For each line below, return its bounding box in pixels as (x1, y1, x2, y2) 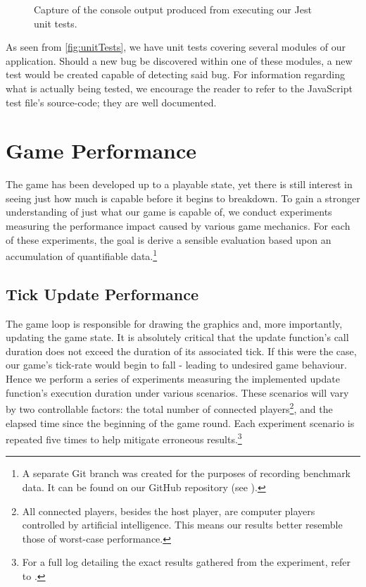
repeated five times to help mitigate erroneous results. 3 (6, 430, 242, 446)
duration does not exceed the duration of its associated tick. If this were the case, (6, 343, 357, 358)
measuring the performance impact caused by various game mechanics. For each (6, 218, 351, 233)
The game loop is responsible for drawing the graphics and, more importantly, (6, 316, 343, 330)
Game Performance (6, 136, 197, 165)
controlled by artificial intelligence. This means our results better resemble (22, 517, 343, 532)
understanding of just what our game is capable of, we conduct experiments (6, 204, 332, 219)
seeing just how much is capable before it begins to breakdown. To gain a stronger (6, 190, 360, 205)
